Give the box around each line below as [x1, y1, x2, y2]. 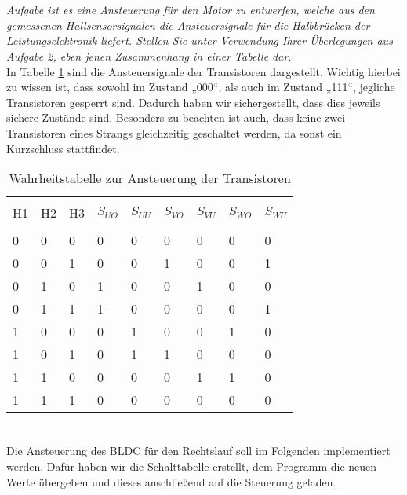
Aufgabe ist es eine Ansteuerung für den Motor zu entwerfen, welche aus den [6, 2, 375, 18]
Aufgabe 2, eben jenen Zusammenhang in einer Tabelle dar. [6, 47, 292, 64]
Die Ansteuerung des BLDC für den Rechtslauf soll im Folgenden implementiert [6, 442, 391, 459]
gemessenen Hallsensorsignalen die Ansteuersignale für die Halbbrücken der [6, 16, 370, 33]
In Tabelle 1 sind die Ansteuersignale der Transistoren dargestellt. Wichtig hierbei [6, 63, 401, 79]
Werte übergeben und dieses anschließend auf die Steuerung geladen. [6, 473, 336, 489]
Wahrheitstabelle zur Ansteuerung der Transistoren [9, 169, 291, 188]
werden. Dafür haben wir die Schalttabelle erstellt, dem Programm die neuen [6, 457, 377, 474]
